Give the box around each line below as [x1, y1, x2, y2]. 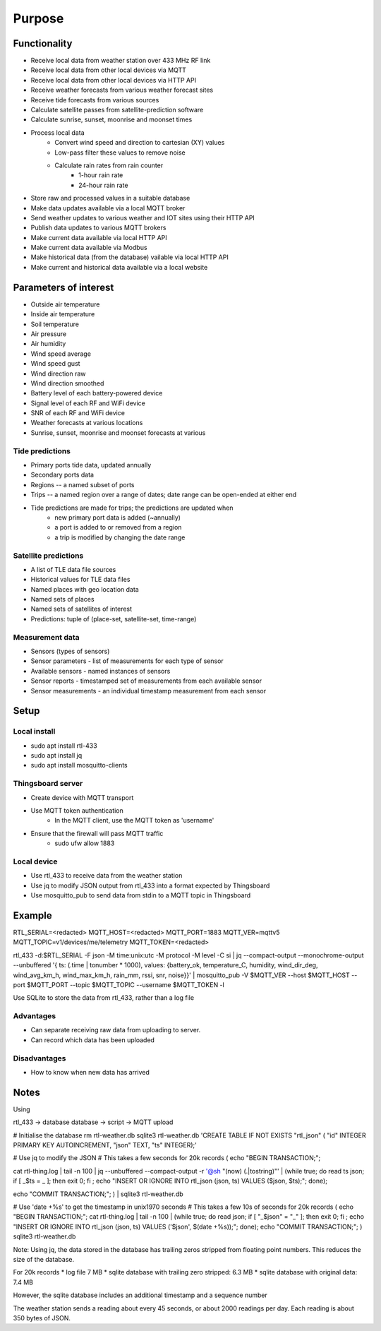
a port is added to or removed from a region [54, 523, 182, 532]
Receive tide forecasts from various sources [30, 95, 159, 104]
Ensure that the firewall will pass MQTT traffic [30, 829, 164, 837]
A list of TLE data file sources [30, 565, 116, 573]
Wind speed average [30, 350, 92, 358]
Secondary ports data [30, 470, 95, 479]
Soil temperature [30, 320, 79, 328]
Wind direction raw [30, 369, 86, 378]
